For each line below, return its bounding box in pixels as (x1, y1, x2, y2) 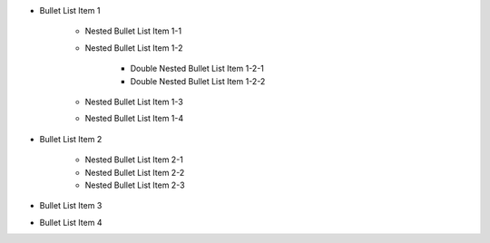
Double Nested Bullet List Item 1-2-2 (130, 75, 266, 86)
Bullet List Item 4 (39, 217, 103, 228)
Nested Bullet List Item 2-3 (84, 180, 185, 190)
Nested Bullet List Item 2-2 (84, 167, 185, 178)
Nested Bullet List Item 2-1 (84, 154, 183, 165)
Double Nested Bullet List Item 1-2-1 (130, 63, 265, 74)
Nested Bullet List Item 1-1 (84, 25, 181, 36)
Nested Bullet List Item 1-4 (84, 113, 184, 124)
